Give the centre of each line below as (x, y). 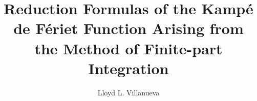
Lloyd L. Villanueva (128, 92)
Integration (128, 68)
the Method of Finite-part (128, 48)
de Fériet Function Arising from (128, 28)
